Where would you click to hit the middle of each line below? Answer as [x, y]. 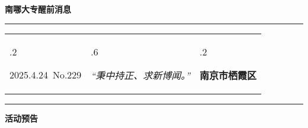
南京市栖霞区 [228, 75]
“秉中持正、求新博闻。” [141, 75]
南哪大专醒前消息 [38, 9]
